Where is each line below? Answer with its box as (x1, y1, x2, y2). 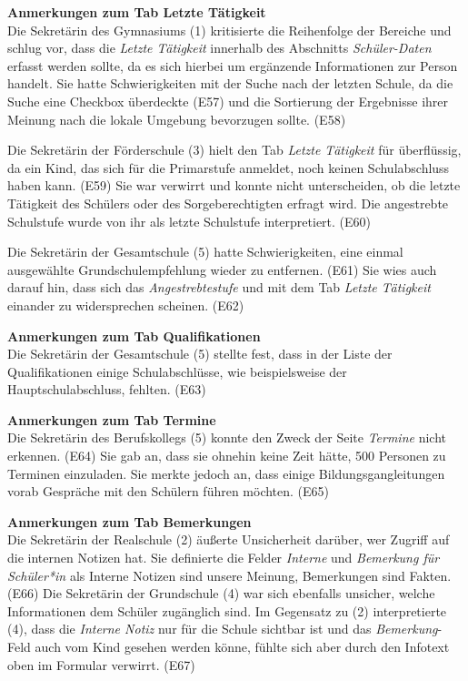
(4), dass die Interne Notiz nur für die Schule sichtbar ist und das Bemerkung (7, 619, 438, 638)
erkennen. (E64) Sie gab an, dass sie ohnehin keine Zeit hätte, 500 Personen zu (7, 446, 446, 465)
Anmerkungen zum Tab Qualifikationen (7, 326, 261, 345)
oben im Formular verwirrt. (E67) (7, 655, 195, 674)
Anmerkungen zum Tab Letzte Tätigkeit (7, 3, 266, 21)
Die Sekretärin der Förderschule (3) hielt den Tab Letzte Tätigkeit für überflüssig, (7, 140, 462, 159)
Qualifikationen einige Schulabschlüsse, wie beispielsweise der (7, 361, 347, 381)
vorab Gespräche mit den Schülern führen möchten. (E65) (7, 482, 330, 501)
